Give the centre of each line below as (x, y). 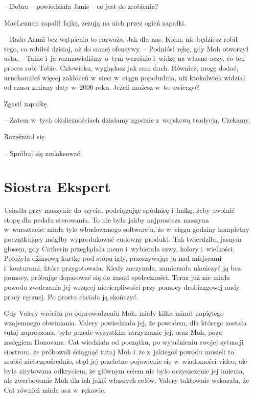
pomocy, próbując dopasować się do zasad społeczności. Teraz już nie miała (117, 277)
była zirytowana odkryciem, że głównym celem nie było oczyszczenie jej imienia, (124, 370)
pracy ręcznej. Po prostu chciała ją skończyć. (71, 296)
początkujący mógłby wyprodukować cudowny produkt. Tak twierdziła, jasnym (123, 239)
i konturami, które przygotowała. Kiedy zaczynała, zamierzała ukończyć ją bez (123, 267)
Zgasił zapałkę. (26, 103)
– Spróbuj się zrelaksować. (43, 153)
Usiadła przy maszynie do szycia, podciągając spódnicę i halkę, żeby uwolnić (119, 210)
